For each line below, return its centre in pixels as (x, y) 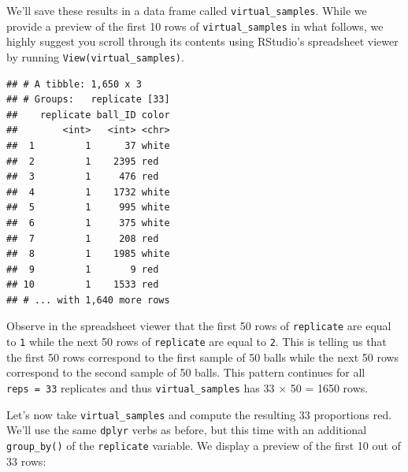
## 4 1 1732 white (88, 192)
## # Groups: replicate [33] (88, 100)
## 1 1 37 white (88, 145)
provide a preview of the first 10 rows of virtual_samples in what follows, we (195, 26)
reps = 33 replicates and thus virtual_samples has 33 (141, 387)
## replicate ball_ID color (88, 115)
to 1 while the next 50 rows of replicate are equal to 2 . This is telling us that (197, 342)
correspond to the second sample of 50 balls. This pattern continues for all (186, 372)
